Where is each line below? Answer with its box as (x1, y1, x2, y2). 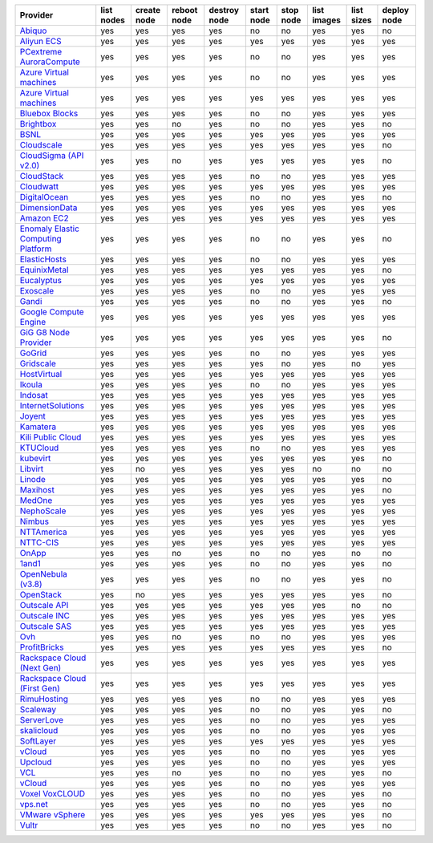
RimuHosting (19, 694, 68, 704)
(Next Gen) (19, 663, 62, 673)
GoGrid (19, 347, 47, 359)
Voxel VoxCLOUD (19, 788, 86, 799)
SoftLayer (19, 736, 57, 746)
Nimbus (19, 516, 50, 527)
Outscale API (19, 600, 69, 610)
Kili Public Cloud (19, 432, 82, 443)
